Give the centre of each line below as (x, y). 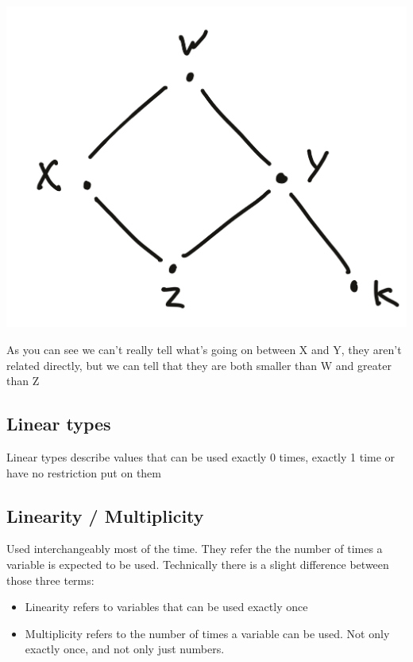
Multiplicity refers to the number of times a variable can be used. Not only (207, 633)
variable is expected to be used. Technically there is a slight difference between (198, 565)
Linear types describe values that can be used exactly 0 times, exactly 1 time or (201, 457)
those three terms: (50, 580)
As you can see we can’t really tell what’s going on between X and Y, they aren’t (204, 350)
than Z (23, 381)
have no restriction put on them (84, 472)
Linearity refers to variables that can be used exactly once (166, 607)
